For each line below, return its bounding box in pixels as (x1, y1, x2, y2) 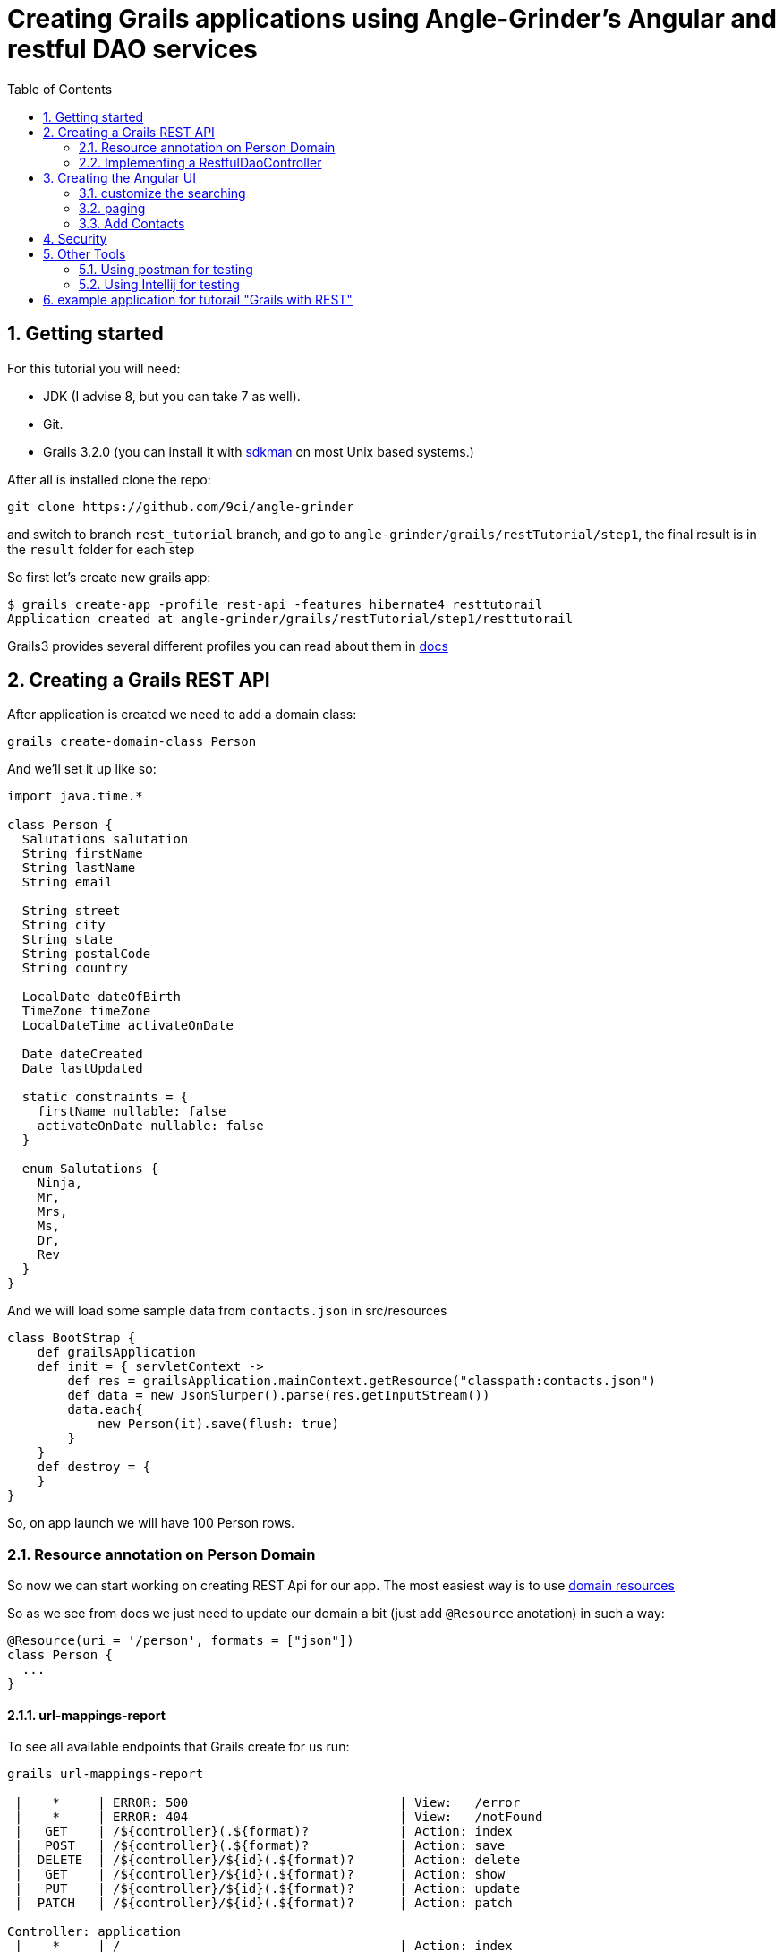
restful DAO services (7, 34, 258, 64)
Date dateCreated (21, 1047, 143, 1062)
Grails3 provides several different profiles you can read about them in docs (7, 638, 448, 654)
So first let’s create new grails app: (7, 569, 211, 585)
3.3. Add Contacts (79, 215, 185, 231)
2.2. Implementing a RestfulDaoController (79, 154, 322, 170)
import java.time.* (7, 789, 143, 804)
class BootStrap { (7, 1331, 136, 1346)
